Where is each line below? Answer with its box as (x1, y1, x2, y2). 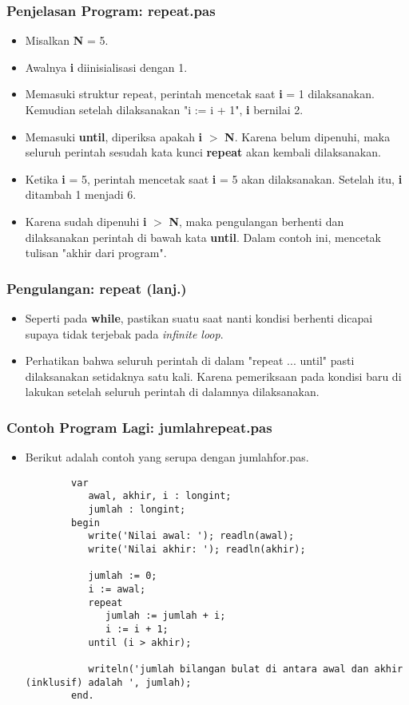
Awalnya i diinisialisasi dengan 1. (25, 58, 188, 75)
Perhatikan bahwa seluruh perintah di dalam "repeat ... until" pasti (25, 352, 355, 369)
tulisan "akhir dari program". (25, 244, 167, 261)
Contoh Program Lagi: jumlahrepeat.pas (6, 417, 272, 437)
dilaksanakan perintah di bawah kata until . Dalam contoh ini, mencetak (25, 228, 382, 245)
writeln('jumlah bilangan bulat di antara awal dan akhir (88, 663, 403, 675)
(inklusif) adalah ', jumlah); (25, 676, 192, 688)
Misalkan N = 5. (25, 32, 109, 49)
